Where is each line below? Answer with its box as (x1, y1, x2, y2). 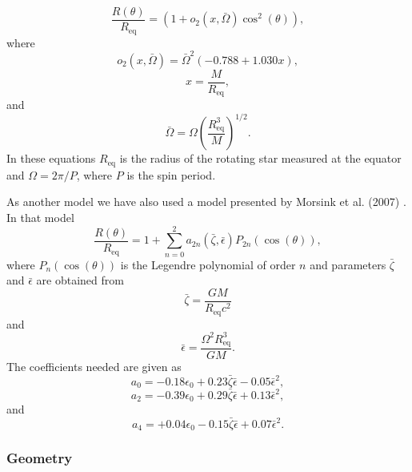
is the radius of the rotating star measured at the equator (119, 150, 402, 167)
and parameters (310, 256, 386, 272)
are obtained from (36, 272, 124, 288)
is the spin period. (126, 166, 216, 183)
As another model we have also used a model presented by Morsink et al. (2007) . (6, 193, 406, 210)
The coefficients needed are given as (6, 358, 182, 375)
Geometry (6, 448, 73, 468)
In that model (6, 209, 74, 226)
